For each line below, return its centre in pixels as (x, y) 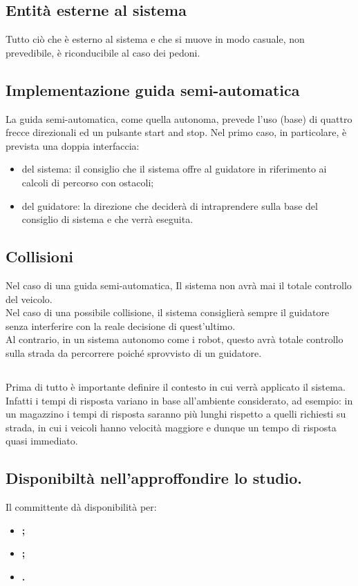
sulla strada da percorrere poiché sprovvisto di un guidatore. (134, 352)
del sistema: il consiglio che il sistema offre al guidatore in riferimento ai (174, 169)
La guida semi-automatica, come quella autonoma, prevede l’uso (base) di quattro (179, 118)
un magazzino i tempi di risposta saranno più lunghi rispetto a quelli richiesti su (176, 414)
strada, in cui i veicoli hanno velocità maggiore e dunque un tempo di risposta (171, 427)
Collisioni (40, 256)
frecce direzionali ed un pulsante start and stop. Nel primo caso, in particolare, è (176, 132)
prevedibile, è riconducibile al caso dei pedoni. (103, 52)
